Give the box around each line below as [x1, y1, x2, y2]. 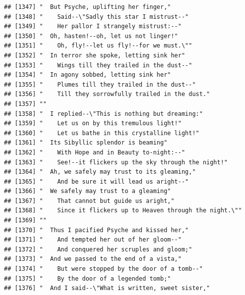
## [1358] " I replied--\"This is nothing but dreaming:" [4, 110, 203, 117]
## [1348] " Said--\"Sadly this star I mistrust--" [4, 13, 189, 20]
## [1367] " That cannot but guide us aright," [4, 197, 175, 204]
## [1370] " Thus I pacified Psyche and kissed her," [4, 226, 189, 234]
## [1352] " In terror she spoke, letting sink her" [4, 51, 185, 59]
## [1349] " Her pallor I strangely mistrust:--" [4, 23, 182, 30]
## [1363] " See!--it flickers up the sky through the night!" [4, 158, 228, 166]
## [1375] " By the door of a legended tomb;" [4, 275, 171, 282]
